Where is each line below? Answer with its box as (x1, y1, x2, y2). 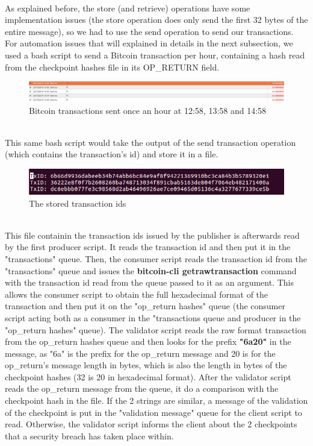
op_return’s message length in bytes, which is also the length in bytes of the (5, 359, 287, 371)
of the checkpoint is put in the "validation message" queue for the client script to (5, 406, 302, 418)
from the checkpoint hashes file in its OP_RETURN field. (5, 60, 220, 73)
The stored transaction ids (29, 196, 126, 209)
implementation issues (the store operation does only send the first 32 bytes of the (5, 13, 308, 26)
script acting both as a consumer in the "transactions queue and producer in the (5, 311, 301, 324)
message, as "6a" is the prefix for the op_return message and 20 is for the (5, 347, 276, 359)
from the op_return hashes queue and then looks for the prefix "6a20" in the (5, 335, 291, 348)
